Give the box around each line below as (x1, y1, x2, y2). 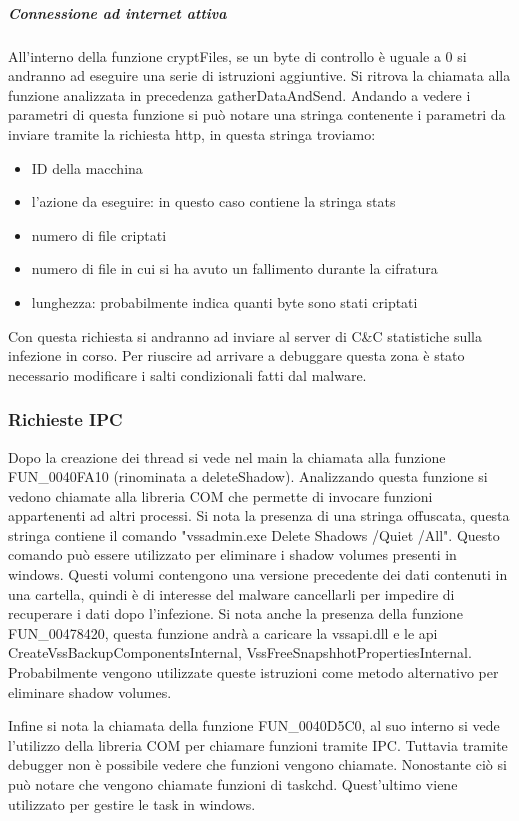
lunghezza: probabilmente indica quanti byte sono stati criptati (31, 291, 418, 312)
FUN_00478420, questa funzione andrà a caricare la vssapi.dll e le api (8, 622, 438, 643)
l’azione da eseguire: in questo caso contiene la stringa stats (31, 191, 396, 212)
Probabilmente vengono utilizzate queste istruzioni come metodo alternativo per (8, 662, 499, 683)
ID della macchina (31, 157, 143, 178)
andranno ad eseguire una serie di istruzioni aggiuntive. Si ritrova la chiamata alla (8, 65, 511, 86)
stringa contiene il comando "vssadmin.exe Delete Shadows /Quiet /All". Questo (8, 524, 500, 545)
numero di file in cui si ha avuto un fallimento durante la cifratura (31, 258, 438, 279)
